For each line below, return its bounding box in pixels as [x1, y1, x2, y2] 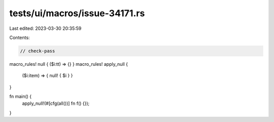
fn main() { [9, 94, 32, 100]
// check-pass [20, 48, 55, 54]
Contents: [9, 34, 30, 40]
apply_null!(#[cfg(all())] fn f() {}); [22, 100, 90, 106]
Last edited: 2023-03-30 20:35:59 [9, 25, 82, 31]
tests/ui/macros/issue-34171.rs [9, 8, 145, 19]
